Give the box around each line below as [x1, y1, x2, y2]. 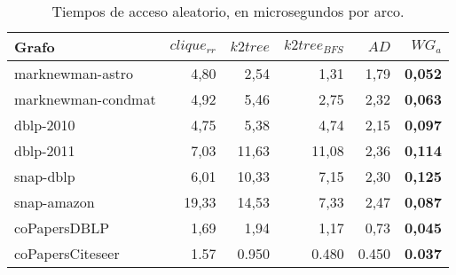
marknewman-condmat [14, 89, 156, 109]
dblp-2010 [14, 114, 75, 135]
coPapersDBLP [14, 217, 110, 238]
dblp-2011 [14, 140, 75, 161]
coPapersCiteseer [14, 243, 120, 263]
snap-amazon [14, 192, 95, 212]
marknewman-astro [14, 63, 133, 83]
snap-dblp [14, 166, 75, 186]
